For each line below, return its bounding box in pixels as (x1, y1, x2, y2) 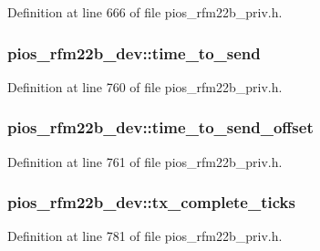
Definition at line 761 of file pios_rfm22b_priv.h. (7, 152, 283, 171)
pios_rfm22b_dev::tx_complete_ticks (7, 191, 295, 214)
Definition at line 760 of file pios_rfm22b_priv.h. (7, 77, 283, 96)
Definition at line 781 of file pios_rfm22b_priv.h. (7, 226, 283, 246)
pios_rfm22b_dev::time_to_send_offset (7, 116, 314, 139)
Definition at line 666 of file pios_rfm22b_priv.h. (7, 3, 283, 21)
